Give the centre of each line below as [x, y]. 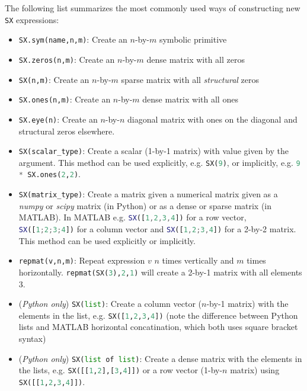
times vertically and [198, 260]
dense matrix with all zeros [196, 59]
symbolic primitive [193, 39]
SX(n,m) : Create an [54, 79]
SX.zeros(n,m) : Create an [67, 59]
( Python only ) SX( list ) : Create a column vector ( [110, 304]
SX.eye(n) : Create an [58, 119]
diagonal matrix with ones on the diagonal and [212, 119]
